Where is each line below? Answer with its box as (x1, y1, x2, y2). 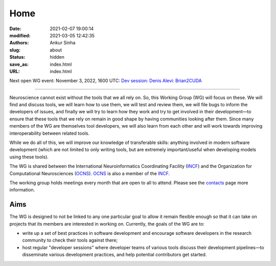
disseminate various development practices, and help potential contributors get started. (22, 252, 207, 258)
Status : (9, 54, 26, 60)
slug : (9, 46, 20, 53)
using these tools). (9, 154, 49, 160)
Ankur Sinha (50, 40, 76, 46)
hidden (50, 54, 65, 60)
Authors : (9, 40, 29, 46)
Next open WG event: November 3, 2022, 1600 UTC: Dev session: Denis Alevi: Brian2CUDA (9, 78, 202, 84)
